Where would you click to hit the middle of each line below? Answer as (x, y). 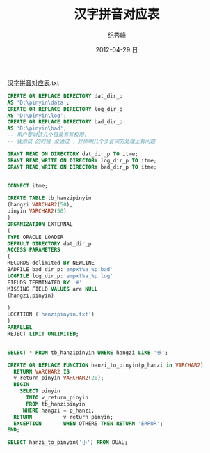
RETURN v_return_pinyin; (63, 417)
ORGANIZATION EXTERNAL (40, 224)
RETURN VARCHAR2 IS (42, 371)
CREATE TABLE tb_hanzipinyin (49, 198)
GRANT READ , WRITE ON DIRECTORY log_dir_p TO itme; (82, 160)
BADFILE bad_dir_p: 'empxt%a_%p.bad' (60, 270)
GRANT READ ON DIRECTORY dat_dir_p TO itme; (73, 154)
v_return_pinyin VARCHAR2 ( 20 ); (59, 378)
